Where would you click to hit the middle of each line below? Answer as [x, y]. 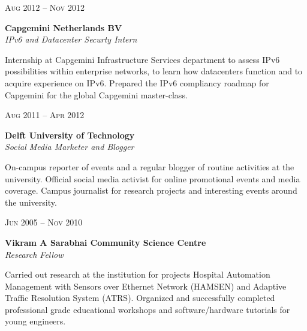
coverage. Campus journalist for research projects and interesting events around [151, 190]
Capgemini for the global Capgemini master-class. [96, 94]
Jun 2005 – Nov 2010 [44, 222]
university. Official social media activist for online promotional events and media [153, 178]
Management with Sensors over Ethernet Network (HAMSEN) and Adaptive [146, 286]
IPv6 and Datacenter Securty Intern [71, 39]
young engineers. [35, 321]
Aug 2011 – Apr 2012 [45, 115]
